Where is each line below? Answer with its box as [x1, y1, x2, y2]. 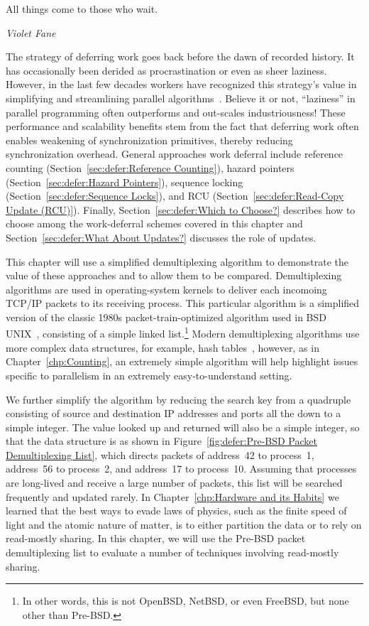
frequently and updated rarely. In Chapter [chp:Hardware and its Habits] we [6, 489, 339, 504]
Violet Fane [6, 25, 56, 40]
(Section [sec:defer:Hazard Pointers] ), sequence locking [6, 174, 243, 189]
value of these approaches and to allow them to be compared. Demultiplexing [6, 268, 342, 283]
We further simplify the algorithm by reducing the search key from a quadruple [6, 392, 351, 406]
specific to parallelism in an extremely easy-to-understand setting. [6, 367, 292, 382]
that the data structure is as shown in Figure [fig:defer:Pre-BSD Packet [6, 433, 317, 448]
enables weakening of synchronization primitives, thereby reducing [6, 132, 293, 147]
